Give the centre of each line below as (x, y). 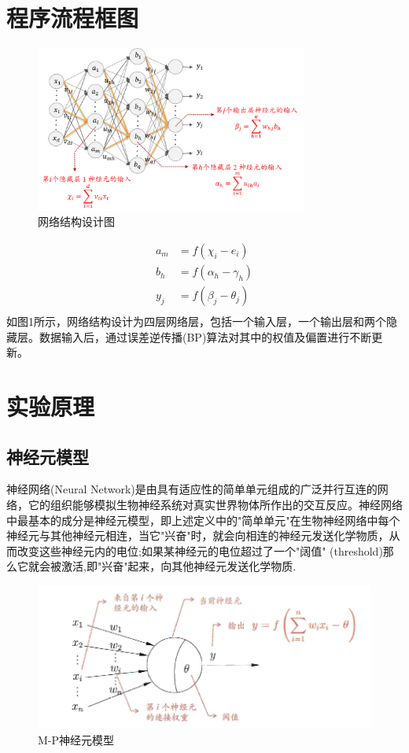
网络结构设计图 (76, 221)
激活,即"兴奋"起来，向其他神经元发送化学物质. (179, 566)
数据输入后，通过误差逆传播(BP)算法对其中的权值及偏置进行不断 (205, 336)
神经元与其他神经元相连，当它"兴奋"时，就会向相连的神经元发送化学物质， (198, 535)
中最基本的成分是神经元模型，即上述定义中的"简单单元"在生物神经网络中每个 (203, 520)
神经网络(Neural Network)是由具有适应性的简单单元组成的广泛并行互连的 (192, 489)
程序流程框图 (73, 18)
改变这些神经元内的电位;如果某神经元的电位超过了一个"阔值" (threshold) (200, 550)
